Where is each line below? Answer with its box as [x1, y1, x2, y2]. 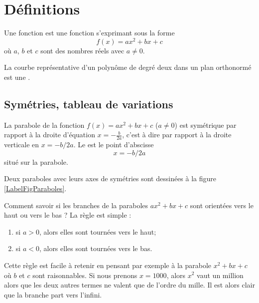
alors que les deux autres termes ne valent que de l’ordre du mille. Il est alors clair [4, 280, 255, 290]
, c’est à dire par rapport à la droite [122, 129, 232, 140]
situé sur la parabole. [4, 156, 68, 167]
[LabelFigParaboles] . [4, 183, 67, 193]
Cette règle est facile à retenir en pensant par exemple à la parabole [4, 260, 212, 270]
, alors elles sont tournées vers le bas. [39, 243, 152, 254]
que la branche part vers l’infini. [4, 289, 102, 300]
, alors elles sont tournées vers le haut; [39, 226, 156, 237]
